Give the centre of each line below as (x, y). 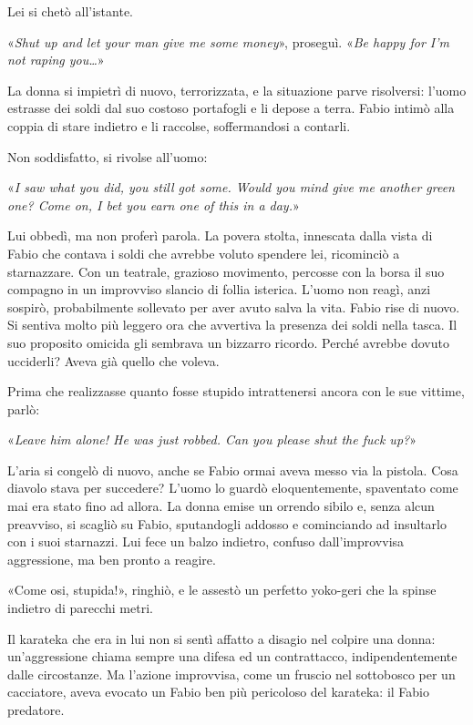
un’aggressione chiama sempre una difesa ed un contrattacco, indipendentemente (232, 656)
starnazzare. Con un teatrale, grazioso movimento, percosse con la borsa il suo (226, 271)
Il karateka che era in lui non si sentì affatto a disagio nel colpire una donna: (221, 638)
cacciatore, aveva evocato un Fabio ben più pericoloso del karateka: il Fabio (218, 692)
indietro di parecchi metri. (80, 608)
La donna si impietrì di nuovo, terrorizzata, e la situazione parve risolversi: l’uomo (237, 90)
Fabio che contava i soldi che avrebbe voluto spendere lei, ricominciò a (204, 253)
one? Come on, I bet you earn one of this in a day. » (154, 204)
